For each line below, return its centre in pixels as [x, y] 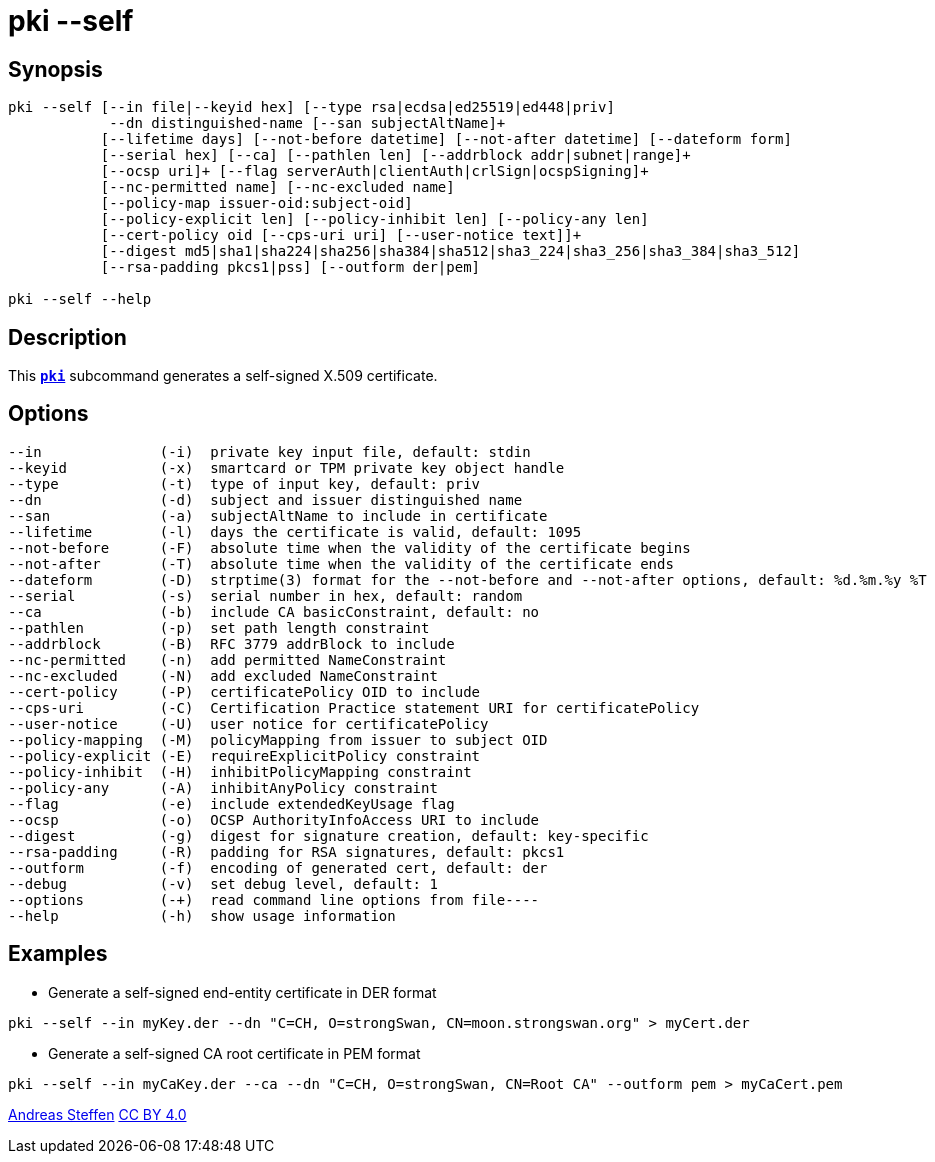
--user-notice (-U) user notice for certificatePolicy [248, 723]
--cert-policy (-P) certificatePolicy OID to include [244, 691]
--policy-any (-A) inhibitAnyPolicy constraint [223, 787]
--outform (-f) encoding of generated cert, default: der [278, 867]
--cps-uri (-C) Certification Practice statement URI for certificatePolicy [354, 707]
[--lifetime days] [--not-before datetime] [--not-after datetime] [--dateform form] [446, 139]
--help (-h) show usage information [202, 915]
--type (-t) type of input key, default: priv [244, 483]
